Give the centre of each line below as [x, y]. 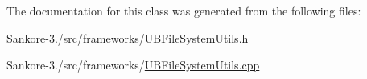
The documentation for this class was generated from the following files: [184, 10]
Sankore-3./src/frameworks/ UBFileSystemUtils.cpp [133, 65]
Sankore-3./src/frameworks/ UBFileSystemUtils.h [128, 37]
